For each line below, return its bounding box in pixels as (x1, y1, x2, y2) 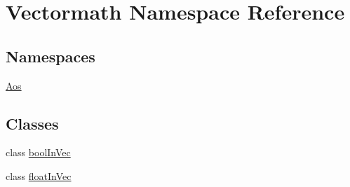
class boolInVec (6, 145, 71, 160)
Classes (6, 112, 59, 134)
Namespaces (6, 45, 95, 67)
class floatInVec (6, 168, 72, 183)
